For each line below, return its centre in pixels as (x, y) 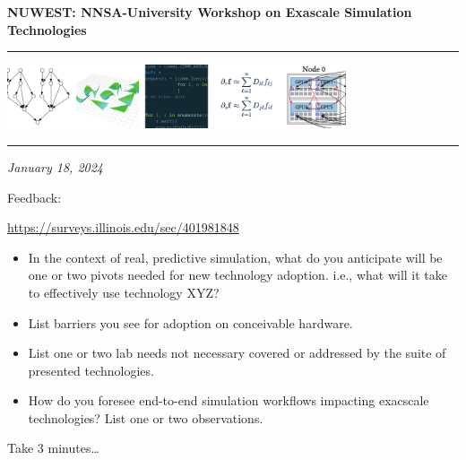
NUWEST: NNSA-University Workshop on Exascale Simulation (210, 11)
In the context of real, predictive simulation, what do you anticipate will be (235, 257)
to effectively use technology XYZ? (124, 292)
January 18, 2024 (56, 166)
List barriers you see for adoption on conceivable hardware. (190, 322)
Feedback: (35, 197)
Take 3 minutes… (53, 448)
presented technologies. (91, 370)
